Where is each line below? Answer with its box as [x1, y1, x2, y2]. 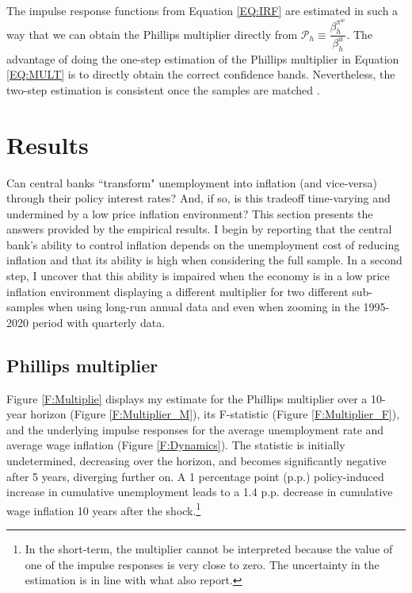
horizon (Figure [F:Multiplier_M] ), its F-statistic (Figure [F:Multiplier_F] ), [30, 406, 400, 422]
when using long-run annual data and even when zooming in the [48, 298, 360, 315]
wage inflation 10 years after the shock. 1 [6, 499, 201, 518]
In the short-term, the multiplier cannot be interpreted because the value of [25, 541, 393, 557]
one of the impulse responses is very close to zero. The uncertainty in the [25, 556, 380, 572]
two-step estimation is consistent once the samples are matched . [6, 81, 320, 98]
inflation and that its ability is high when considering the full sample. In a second [6, 252, 402, 268]
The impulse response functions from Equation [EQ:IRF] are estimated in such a [6, 2, 399, 18]
